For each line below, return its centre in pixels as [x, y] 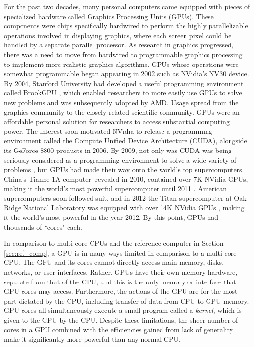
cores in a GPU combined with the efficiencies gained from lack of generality [118, 329]
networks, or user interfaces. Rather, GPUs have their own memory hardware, [121, 272]
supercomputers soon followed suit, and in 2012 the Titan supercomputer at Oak [125, 198]
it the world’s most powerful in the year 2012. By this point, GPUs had [111, 217]
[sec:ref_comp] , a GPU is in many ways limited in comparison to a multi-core [120, 252]
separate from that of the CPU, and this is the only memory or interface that [120, 281]
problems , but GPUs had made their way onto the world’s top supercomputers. [124, 169]
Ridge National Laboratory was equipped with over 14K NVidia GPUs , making [124, 207]
